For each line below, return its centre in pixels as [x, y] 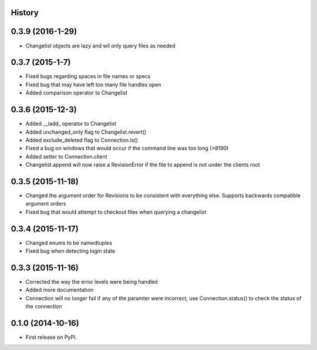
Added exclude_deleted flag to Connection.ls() [82, 140]
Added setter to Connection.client [66, 156]
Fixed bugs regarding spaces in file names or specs [88, 76]
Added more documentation [60, 290]
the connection [44, 307]
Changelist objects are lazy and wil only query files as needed [100, 46]
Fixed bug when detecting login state [70, 251]
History [25, 13]
